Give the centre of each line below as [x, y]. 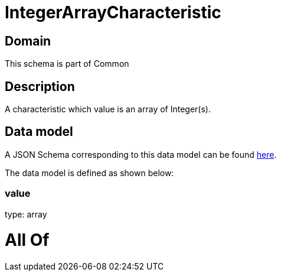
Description [40, 86]
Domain [28, 41]
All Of [27, 240]
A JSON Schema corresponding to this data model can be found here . [141, 154]
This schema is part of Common [67, 64]
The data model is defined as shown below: [89, 173]
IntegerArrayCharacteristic [113, 12]
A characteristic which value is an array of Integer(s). [108, 109]
